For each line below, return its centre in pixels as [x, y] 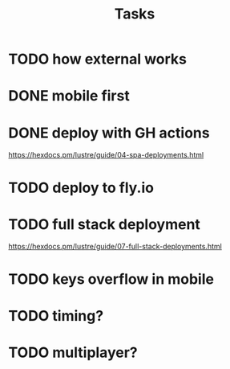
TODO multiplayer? [73, 353]
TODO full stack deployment [104, 224]
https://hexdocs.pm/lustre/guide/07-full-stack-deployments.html [115, 247]
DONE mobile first [69, 96]
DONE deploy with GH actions [109, 133]
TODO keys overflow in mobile [111, 279]
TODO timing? [56, 316]
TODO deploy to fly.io [81, 188]
